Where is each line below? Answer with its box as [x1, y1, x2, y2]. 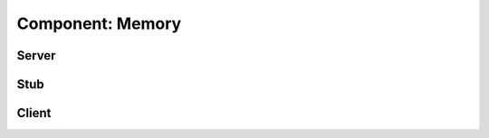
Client [16, 106, 52, 121]
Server [16, 48, 56, 63]
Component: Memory [16, 14, 182, 33]
